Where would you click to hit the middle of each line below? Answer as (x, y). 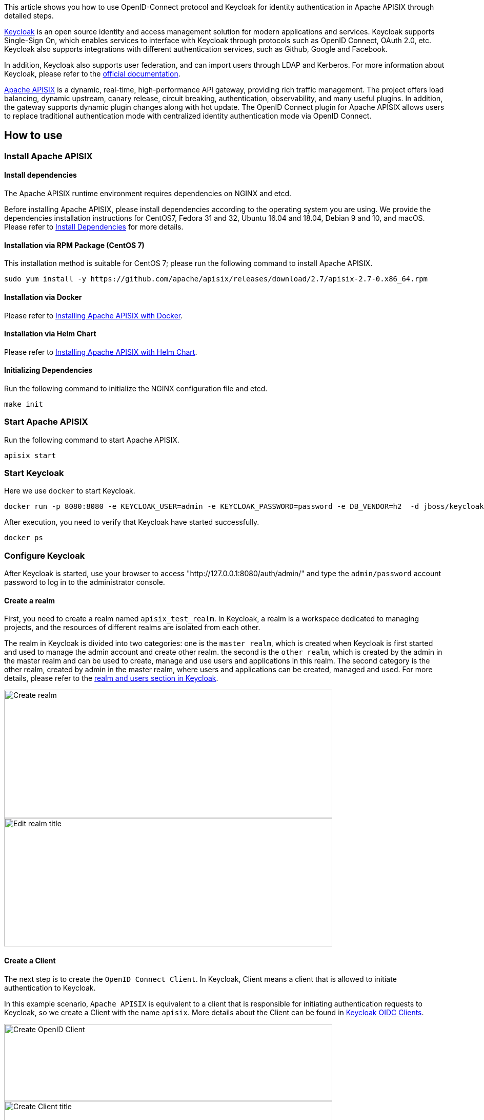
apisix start (30, 455)
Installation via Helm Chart (50, 334)
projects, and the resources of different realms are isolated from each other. (132, 628)
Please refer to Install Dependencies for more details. (94, 227)
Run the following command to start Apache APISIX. (92, 440)
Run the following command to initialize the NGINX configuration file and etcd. (136, 388)
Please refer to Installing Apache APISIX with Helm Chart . (101, 352)
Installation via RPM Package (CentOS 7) (74, 245)
